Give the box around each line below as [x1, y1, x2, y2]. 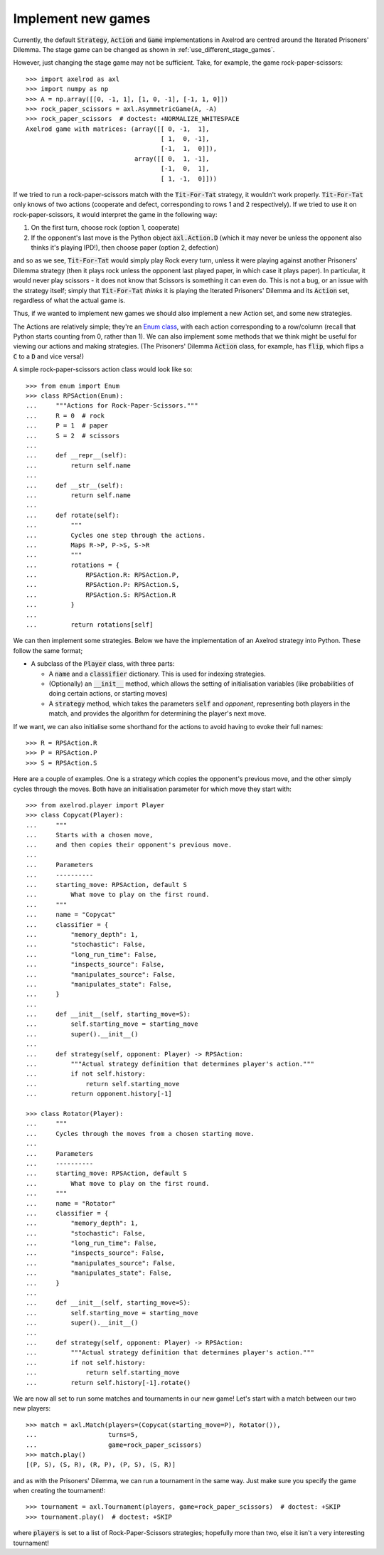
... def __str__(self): [26, 481, 124, 489]
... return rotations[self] [26, 621, 154, 629]
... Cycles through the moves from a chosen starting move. [26, 1130, 255, 1137]
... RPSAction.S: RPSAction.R [26, 590, 176, 599]
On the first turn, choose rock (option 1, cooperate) [31, 223, 181, 232]
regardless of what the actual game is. [13, 296, 126, 304]
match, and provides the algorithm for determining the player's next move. [48, 709, 267, 718]
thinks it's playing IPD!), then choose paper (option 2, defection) [31, 243, 219, 252]
